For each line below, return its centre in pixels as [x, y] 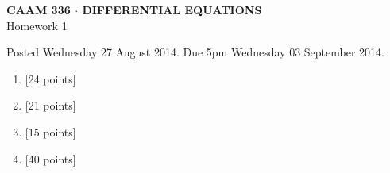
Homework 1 [37, 25]
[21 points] [50, 105]
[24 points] [50, 78]
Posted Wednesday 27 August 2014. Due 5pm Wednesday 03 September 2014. [195, 52]
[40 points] [50, 158]
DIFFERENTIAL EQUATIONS [172, 10]
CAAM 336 [39, 10]
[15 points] [50, 131]
